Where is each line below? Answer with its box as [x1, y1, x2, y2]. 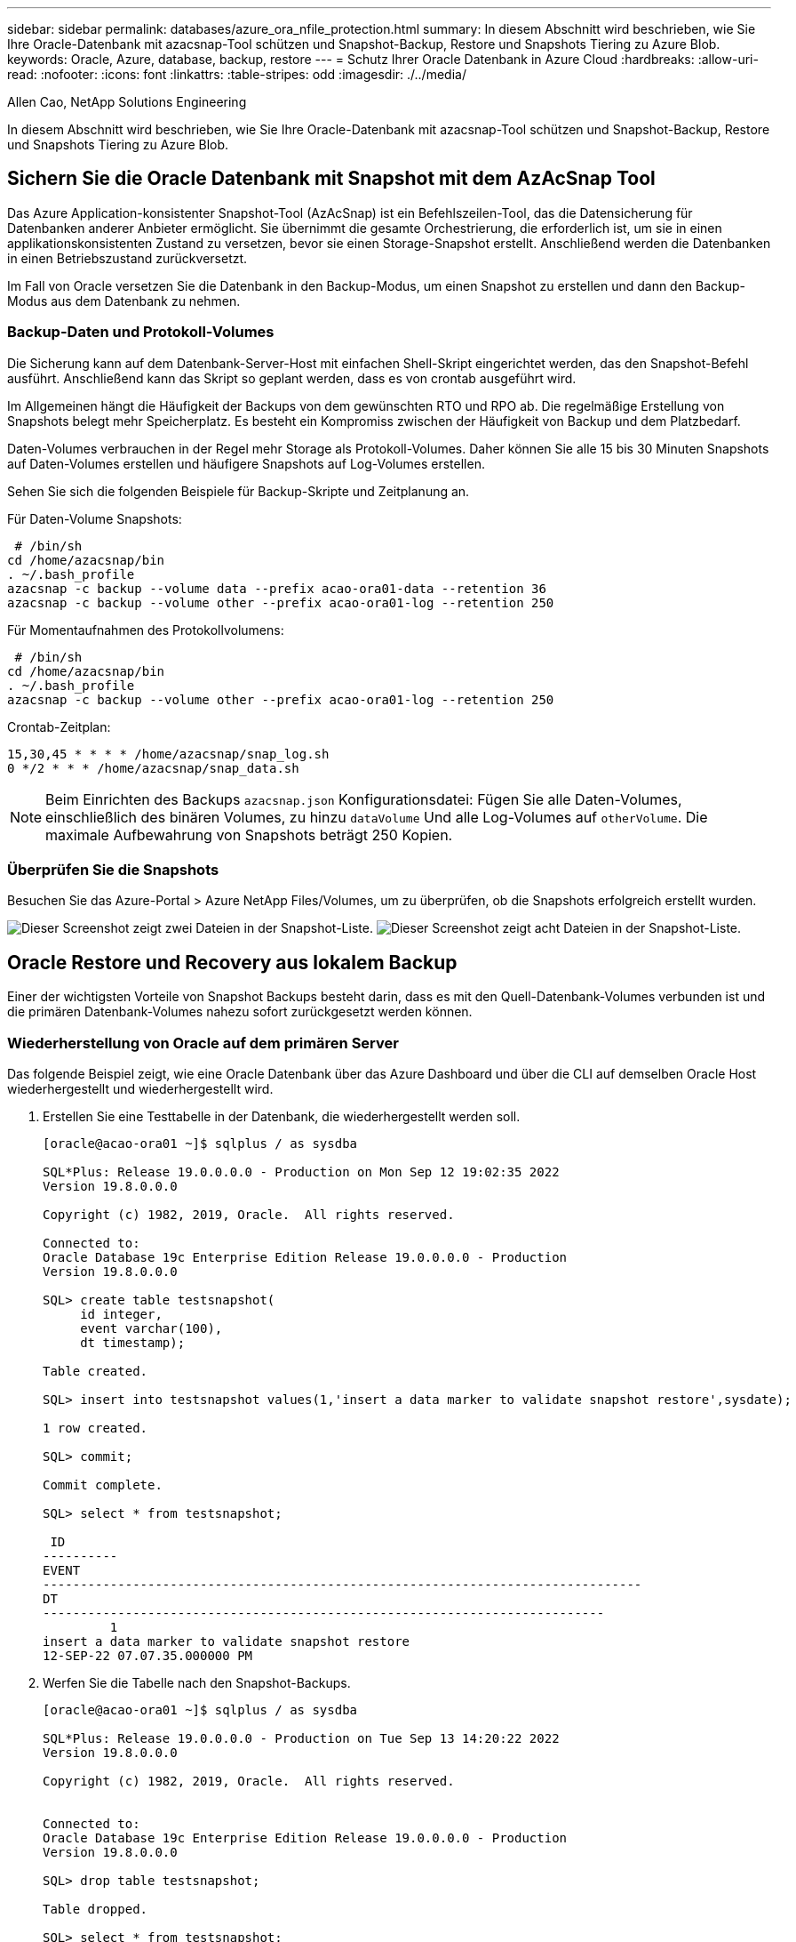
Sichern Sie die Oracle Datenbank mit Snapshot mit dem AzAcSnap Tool [7, 167, 656, 190]
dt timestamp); [80, 1335, 186, 1350]
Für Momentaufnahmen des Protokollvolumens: [7, 622, 284, 638]
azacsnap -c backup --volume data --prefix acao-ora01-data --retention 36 [7, 581, 546, 596]
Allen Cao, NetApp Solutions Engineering [7, 94, 247, 109]
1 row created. [43, 1420, 148, 1435]
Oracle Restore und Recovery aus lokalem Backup [7, 951, 458, 974]
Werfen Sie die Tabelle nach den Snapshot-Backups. [43, 1674, 351, 1690]
